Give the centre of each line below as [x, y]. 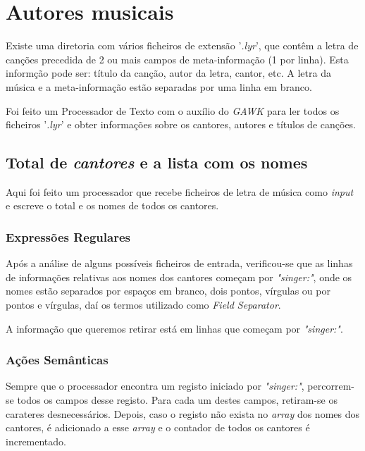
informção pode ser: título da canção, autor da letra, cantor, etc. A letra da [168, 73]
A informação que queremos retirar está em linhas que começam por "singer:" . [174, 328]
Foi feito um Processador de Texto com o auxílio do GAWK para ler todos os [173, 110]
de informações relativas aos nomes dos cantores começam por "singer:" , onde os [179, 277]
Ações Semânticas [57, 360]
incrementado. [36, 441]
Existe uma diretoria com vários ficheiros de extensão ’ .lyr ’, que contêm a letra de [182, 45]
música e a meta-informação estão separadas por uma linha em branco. [159, 86]
